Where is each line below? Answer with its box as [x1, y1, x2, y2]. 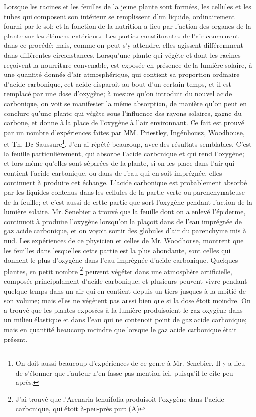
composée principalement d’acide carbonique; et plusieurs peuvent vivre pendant [4, 275, 247, 286]
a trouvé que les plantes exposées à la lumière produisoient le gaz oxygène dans [4, 304, 243, 315]
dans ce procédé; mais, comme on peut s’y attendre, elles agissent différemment [4, 40, 243, 50]
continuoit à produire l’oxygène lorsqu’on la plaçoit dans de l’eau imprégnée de [4, 216, 242, 226]
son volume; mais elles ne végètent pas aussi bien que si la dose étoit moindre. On [4, 295, 251, 305]
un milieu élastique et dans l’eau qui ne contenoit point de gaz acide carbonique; [4, 314, 247, 325]
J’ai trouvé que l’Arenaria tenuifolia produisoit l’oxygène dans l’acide [15, 393, 224, 404]
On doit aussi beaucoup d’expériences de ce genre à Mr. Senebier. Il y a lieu [15, 358, 245, 368]
